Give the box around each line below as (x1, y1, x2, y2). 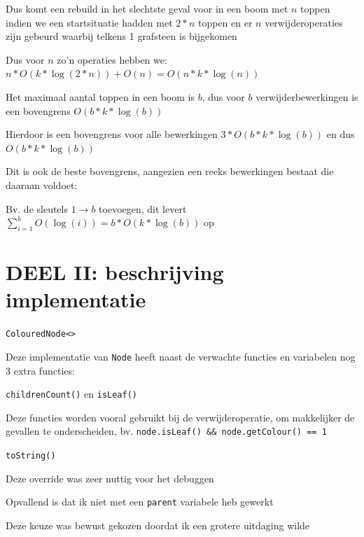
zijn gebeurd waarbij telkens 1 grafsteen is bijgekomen (6, 29, 237, 43)
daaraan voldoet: (6, 177, 78, 192)
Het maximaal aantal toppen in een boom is (6, 89, 195, 104)
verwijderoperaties (265, 15, 343, 29)
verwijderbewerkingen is (255, 89, 358, 104)
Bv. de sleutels (6, 201, 68, 216)
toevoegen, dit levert (99, 201, 187, 216)
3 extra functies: (6, 363, 75, 377)
